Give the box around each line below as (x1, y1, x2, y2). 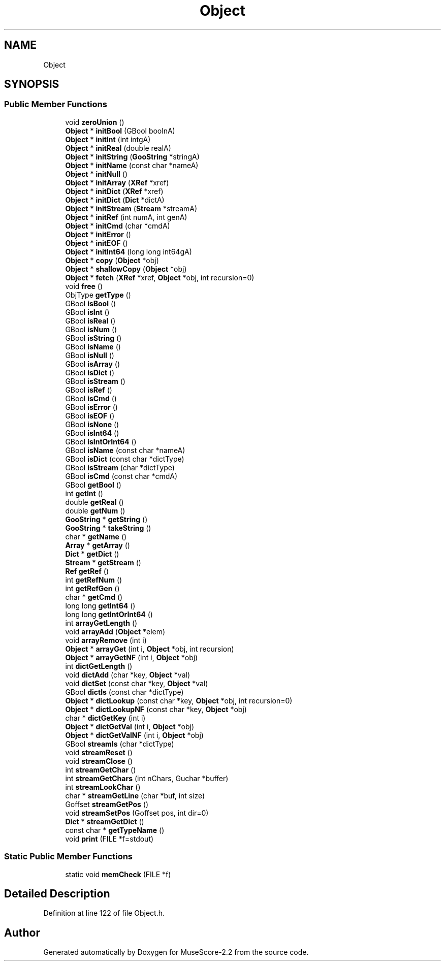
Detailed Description (4, 887, 110, 900)
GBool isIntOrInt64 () (65, 437, 137, 446)
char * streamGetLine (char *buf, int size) (65, 791, 205, 800)
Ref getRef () (65, 566, 109, 575)
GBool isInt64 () (65, 428, 119, 437)
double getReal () (65, 497, 124, 506)
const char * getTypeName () (65, 825, 165, 834)
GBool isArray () (65, 359, 120, 368)
